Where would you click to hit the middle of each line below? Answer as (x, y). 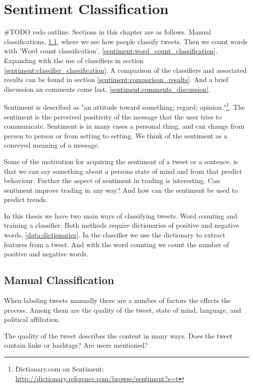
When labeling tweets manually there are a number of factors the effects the (117, 300)
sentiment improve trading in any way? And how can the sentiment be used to (121, 190)
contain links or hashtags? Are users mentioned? (76, 345)
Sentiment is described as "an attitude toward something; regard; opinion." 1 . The (125, 106)
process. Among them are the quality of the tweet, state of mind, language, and (123, 310)
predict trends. (26, 199)
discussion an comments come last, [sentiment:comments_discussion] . (107, 89)
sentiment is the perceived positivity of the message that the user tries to (113, 116)
